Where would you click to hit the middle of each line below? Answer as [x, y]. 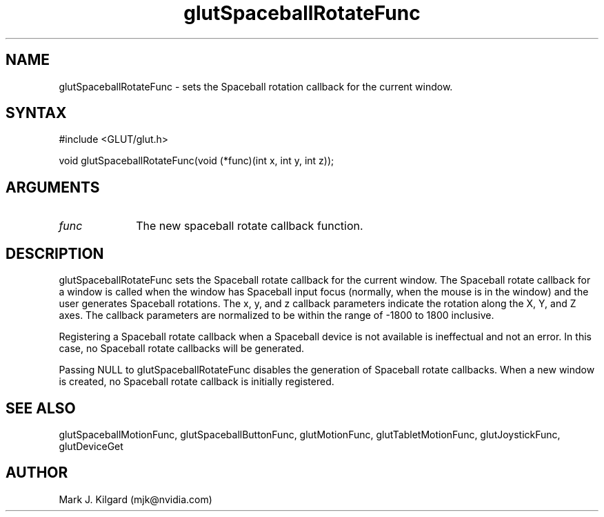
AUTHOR [37, 473]
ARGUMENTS [53, 187]
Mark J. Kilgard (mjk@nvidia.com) [135, 499]
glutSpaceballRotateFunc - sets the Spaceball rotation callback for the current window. [256, 86]
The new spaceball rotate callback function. [250, 226]
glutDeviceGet [91, 446]
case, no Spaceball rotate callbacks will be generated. [182, 349]
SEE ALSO [41, 408]
